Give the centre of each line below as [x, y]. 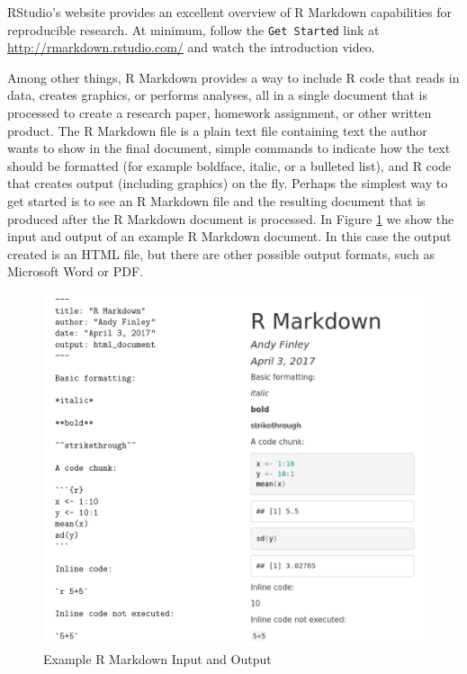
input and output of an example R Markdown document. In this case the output [229, 236]
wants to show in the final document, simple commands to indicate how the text [229, 148]
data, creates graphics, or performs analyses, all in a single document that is [217, 95]
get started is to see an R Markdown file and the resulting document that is [216, 201]
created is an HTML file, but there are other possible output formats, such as [221, 253]
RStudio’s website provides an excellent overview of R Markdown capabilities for [229, 12]
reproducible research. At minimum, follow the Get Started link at [193, 29]
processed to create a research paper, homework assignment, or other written [220, 113]
